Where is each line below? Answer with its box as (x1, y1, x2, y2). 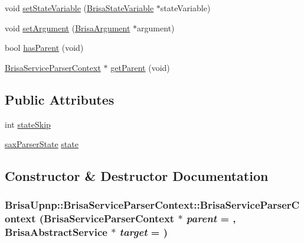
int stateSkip (5, 118, 51, 130)
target (119, 225, 148, 239)
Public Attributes (5, 90, 115, 108)
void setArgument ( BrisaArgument (5, 21, 130, 34)
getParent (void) (110, 61, 170, 73)
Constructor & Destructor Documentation (5, 167, 269, 185)
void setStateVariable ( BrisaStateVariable (5, 2, 154, 14)
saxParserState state (5, 138, 79, 150)
